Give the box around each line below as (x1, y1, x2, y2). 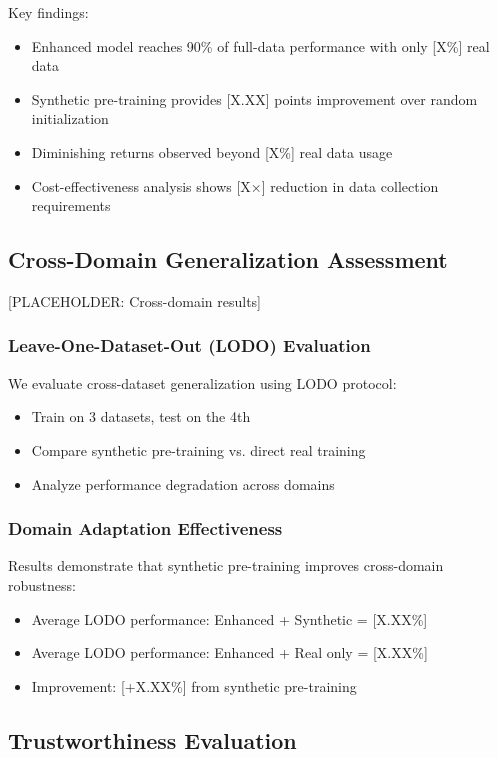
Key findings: (8, 2, 89, 22)
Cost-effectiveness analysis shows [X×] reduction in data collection (31, 175, 439, 196)
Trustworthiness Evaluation (8, 724, 297, 755)
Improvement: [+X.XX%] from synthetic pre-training (31, 675, 357, 696)
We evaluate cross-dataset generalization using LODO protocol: (8, 372, 397, 393)
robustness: (8, 574, 76, 595)
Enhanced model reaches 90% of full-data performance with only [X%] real (31, 35, 490, 56)
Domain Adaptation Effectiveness (8, 516, 283, 541)
